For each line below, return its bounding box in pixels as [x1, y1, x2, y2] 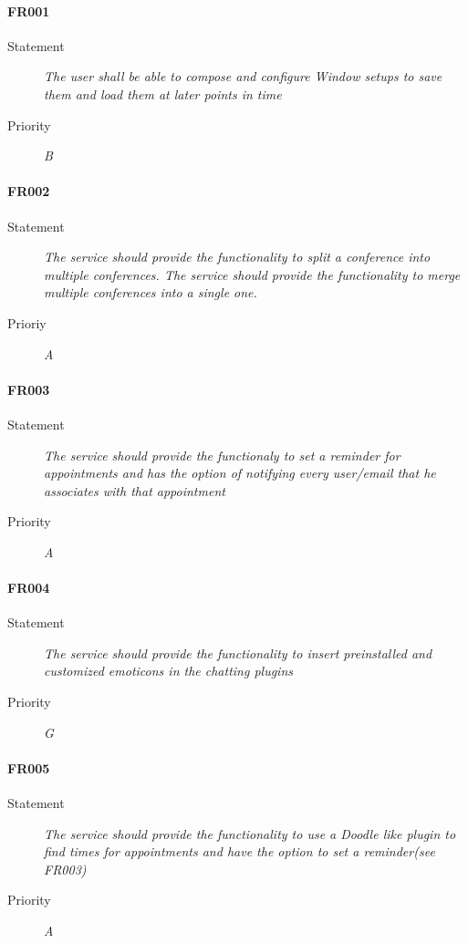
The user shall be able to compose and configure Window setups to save [44, 67, 442, 86]
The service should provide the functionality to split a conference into [44, 247, 431, 266]
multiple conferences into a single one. [44, 283, 257, 302]
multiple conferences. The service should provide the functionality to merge [44, 264, 461, 284]
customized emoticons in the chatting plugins [44, 661, 294, 680]
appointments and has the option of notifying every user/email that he [44, 463, 436, 482]
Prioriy [7, 313, 47, 332]
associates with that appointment [44, 481, 225, 500]
